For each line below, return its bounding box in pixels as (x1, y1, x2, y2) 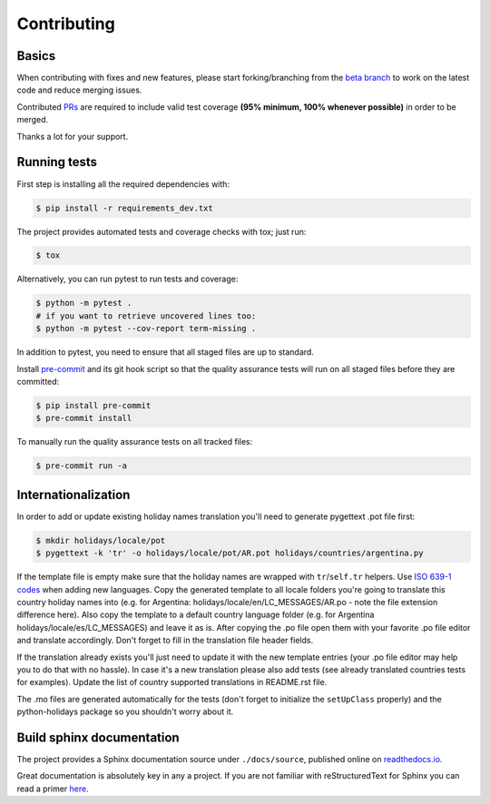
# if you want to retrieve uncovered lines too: (35, 310, 257, 321)
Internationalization (16, 486, 131, 503)
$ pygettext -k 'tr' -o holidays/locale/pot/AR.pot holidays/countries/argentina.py (35, 548, 424, 558)
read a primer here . (16, 783, 90, 794)
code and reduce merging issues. (16, 84, 142, 95)
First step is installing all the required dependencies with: (16, 178, 230, 190)
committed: (16, 377, 60, 387)
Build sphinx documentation (16, 730, 181, 745)
